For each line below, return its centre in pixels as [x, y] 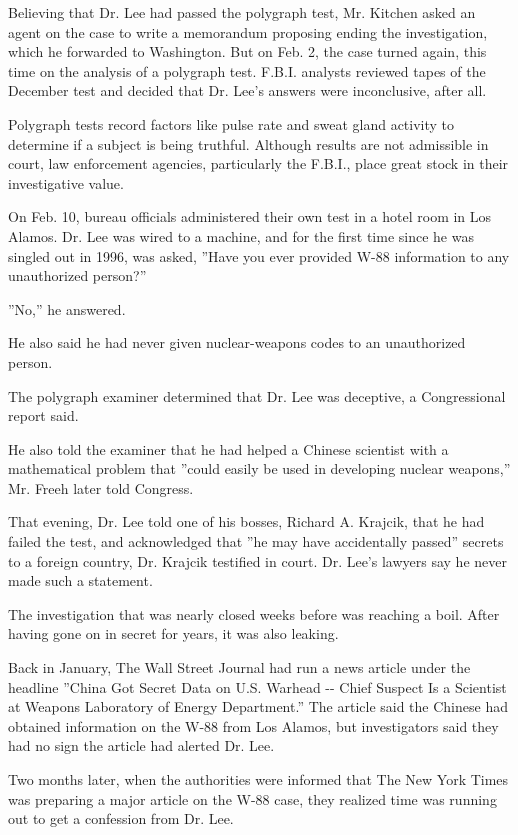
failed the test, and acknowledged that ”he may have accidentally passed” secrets [256, 541]
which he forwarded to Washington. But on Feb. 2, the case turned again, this [247, 51]
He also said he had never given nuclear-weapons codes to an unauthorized [237, 342]
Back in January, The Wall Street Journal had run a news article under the [239, 667]
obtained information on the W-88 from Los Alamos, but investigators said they [253, 725]
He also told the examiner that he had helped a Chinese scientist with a [228, 448]
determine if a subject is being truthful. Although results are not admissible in [248, 143]
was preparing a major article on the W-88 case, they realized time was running [252, 798]
